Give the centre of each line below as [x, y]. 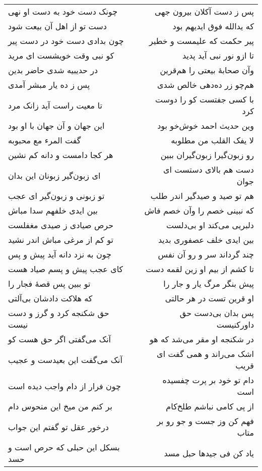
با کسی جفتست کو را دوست [204, 99]
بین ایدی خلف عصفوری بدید [206, 240]
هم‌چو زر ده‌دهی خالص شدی [206, 85]
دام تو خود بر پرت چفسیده [208, 380]
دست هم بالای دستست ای [209, 169]
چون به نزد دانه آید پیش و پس [60, 254]
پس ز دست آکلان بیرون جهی [204, 11]
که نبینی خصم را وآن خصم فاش [199, 210]
